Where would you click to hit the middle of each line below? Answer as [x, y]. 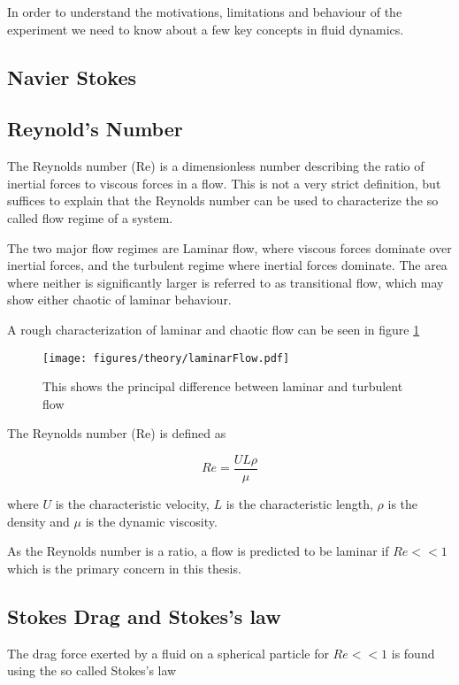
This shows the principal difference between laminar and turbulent [223, 386]
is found [413, 653]
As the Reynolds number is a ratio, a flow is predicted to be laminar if [198, 551]
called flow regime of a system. [90, 217]
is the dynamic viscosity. [151, 521]
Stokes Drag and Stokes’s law [144, 616]
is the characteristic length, [299, 504]
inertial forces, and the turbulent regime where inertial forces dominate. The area [227, 265]
